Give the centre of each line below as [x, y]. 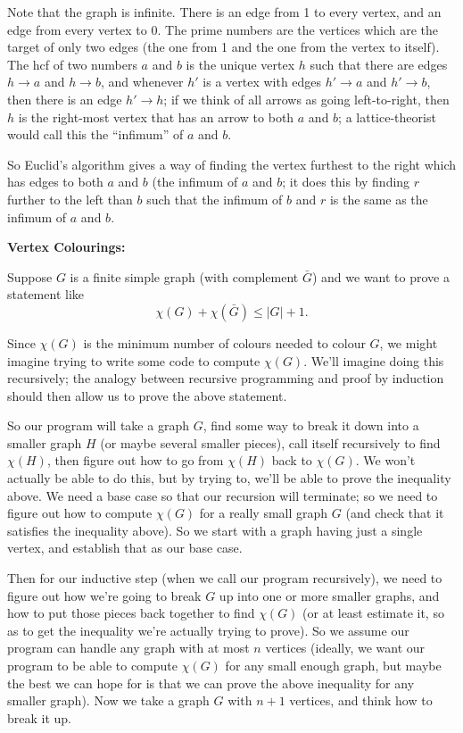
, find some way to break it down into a [311, 425]
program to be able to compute [93, 665]
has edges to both [55, 182]
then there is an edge [65, 99]
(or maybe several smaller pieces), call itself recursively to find [270, 442]
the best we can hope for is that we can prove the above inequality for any [211, 683]
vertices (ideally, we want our [345, 648]
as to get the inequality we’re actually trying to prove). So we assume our [208, 630]
